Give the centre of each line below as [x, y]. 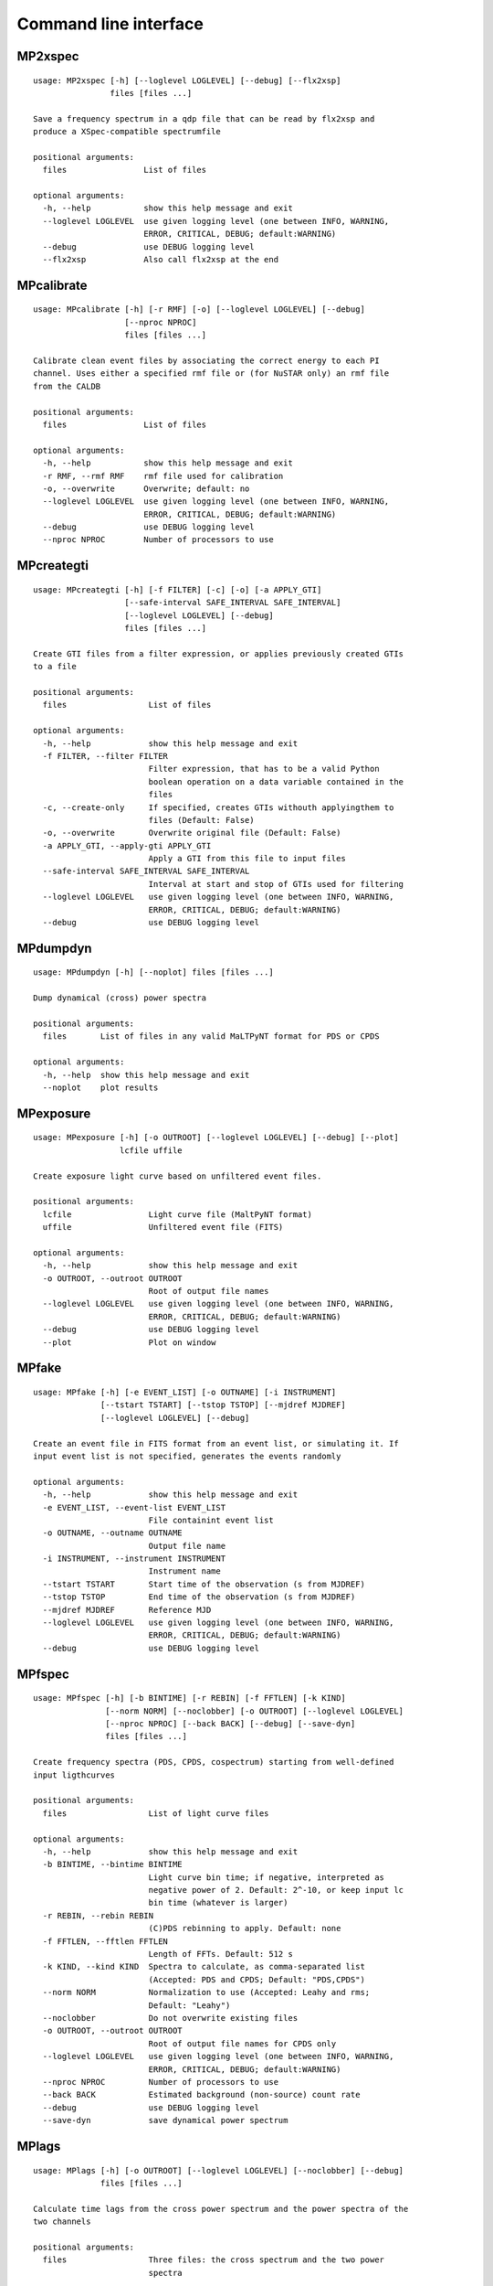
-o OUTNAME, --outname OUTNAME [112, 1533]
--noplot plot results [100, 1087]
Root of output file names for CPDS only [242, 2043]
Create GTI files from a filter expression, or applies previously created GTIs [219, 653]
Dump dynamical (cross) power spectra [120, 998]
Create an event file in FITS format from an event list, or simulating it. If [216, 1443]
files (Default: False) [201, 820]
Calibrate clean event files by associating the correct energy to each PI [206, 361]
